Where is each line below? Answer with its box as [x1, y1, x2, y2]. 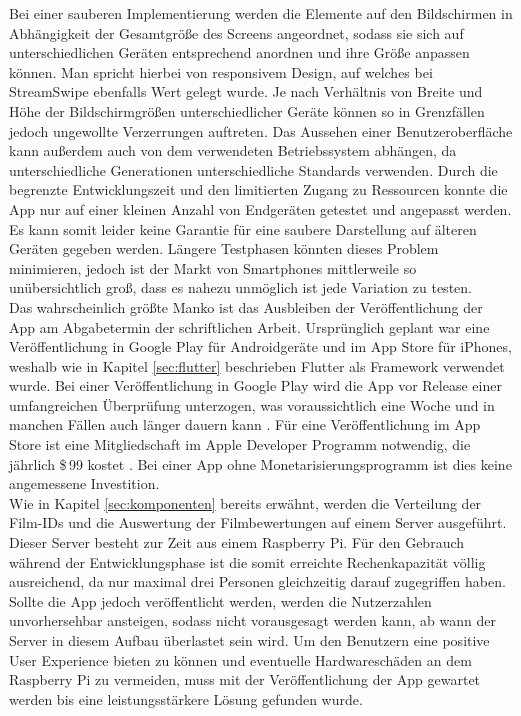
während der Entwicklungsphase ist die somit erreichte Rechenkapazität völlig [9, 551, 486, 572]
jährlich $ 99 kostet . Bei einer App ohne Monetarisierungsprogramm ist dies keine [9, 453, 512, 474]
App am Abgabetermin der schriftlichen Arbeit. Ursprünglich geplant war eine [9, 316, 490, 337]
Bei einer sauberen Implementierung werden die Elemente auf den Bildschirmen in [9, 3, 513, 23]
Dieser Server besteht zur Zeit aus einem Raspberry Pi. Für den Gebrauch [9, 532, 465, 553]
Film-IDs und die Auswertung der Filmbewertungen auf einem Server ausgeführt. [9, 512, 507, 533]
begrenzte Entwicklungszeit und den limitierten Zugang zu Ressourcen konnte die [9, 179, 508, 200]
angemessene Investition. [9, 473, 160, 494]
